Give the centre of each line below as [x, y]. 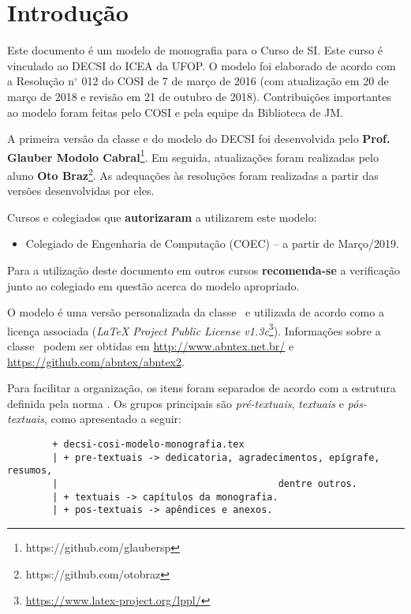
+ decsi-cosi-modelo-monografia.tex [148, 444]
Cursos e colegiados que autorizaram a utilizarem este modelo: [162, 217]
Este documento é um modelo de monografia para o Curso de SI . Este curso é [195, 50]
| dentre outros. [205, 483]
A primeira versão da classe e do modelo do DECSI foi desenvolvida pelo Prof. [199, 139]
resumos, [30, 471]
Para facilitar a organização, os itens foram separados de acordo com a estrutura [202, 388]
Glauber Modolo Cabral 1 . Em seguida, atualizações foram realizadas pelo [193, 155]
